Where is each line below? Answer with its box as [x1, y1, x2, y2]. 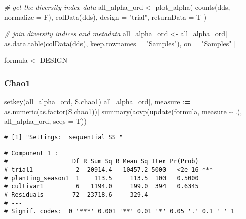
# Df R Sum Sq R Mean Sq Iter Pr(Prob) [4, 158, 199, 165]
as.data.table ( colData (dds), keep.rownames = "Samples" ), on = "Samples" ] [4, 38, 236, 48]
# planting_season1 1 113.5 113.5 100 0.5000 [4, 174, 199, 182]
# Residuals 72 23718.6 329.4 [4, 191, 148, 198]
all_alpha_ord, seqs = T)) [4, 116, 87, 126]
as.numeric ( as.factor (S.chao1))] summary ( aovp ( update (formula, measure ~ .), [4, 106, 242, 116]
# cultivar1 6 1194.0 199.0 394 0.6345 [4, 183, 199, 190]
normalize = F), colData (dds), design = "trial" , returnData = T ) [4, 11, 207, 22]
